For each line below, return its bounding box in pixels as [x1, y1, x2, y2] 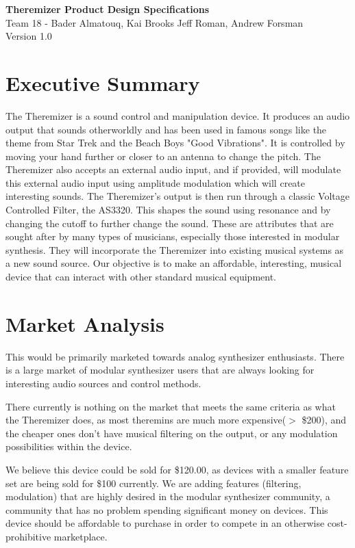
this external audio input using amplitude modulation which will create [5, 175, 306, 190]
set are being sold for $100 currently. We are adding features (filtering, [5, 475, 302, 490]
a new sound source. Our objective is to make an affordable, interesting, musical [5, 256, 342, 270]
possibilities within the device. [5, 439, 132, 454]
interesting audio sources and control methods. [5, 376, 201, 390]
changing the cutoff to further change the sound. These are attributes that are [5, 216, 334, 230]
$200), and [302, 413, 347, 427]
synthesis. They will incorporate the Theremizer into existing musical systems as [5, 242, 344, 257]
